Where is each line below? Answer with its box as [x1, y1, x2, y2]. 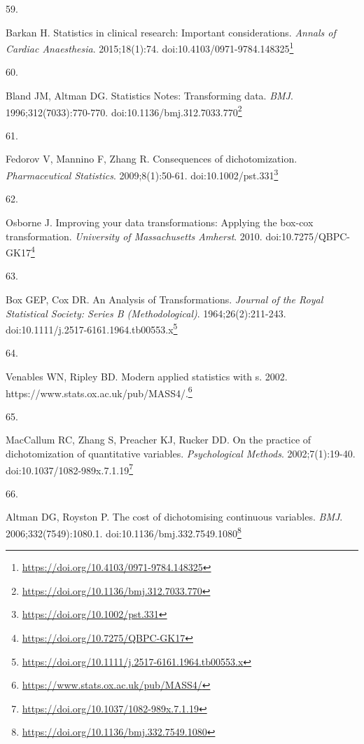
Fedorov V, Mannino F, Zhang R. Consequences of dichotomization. [6, 151, 297, 166]
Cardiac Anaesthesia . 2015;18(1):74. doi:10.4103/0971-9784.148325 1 [6, 39, 294, 55]
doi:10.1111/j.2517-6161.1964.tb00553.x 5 [6, 320, 178, 336]
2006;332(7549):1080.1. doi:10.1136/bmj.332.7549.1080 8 [6, 524, 241, 540]
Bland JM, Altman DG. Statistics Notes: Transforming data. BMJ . [6, 88, 293, 103]
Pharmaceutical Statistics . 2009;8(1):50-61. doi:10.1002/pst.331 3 [6, 166, 279, 182]
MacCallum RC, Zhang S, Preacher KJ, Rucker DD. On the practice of [6, 432, 311, 447]
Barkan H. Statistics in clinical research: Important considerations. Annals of [6, 25, 336, 39]
